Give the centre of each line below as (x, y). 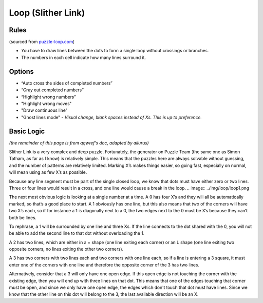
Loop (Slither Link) (47, 13)
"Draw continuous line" (44, 110)
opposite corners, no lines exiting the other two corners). (66, 249)
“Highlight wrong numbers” (49, 97)
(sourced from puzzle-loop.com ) (42, 42)
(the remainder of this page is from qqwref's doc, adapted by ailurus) (79, 143)
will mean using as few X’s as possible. (48, 172)
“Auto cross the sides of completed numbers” (67, 83)
